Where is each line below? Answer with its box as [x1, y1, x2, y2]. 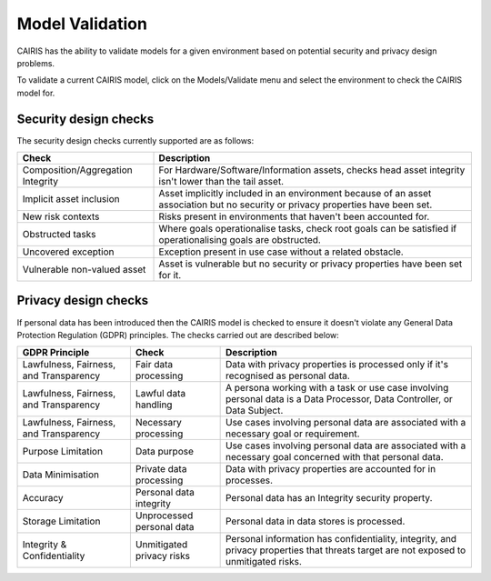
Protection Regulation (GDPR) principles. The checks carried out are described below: [16, 329, 340, 340]
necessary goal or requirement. [225, 427, 360, 440]
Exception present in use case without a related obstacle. [158, 245, 404, 258]
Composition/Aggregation [22, 164, 133, 176]
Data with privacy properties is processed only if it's [225, 358, 449, 371]
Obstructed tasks [22, 228, 96, 241]
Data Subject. [225, 405, 284, 417]
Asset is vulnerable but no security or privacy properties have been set [158, 257, 463, 270]
